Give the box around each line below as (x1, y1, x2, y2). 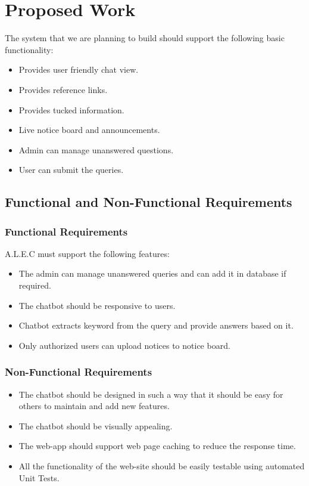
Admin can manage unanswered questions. (18, 143, 174, 156)
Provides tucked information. (18, 103, 124, 116)
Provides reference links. (18, 83, 108, 95)
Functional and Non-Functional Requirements (5, 193, 292, 211)
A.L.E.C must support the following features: (5, 247, 170, 259)
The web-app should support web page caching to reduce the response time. (18, 439, 296, 452)
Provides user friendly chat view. (18, 63, 139, 76)
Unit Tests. (18, 471, 60, 484)
